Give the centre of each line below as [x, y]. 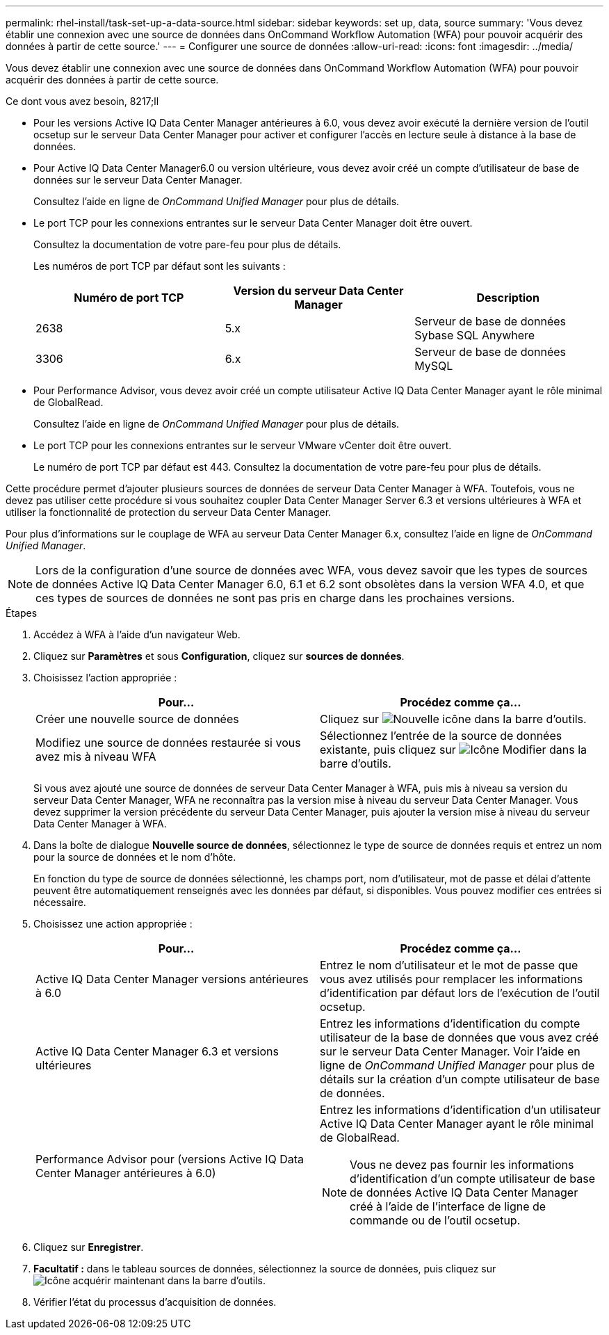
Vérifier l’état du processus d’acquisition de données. [155, 1302]
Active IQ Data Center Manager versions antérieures [172, 979]
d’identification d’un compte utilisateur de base [473, 1179]
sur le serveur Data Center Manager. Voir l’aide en [450, 1051]
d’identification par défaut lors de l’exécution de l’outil [460, 993]
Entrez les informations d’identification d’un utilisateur [461, 1110]
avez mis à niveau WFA [96, 756]
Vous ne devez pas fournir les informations [462, 1165]
